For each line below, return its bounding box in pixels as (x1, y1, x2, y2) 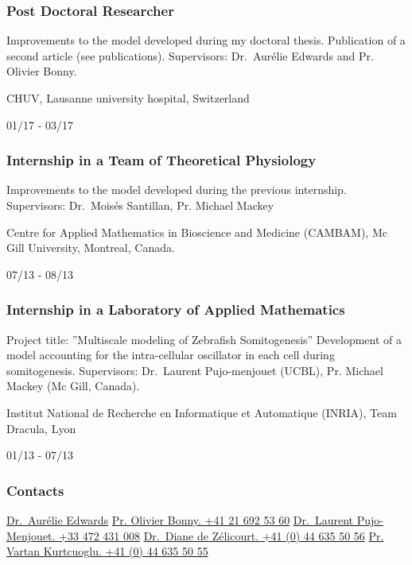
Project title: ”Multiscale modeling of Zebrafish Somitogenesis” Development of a (6, 331, 402, 347)
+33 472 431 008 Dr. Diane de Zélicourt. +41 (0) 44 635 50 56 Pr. (59, 527, 384, 544)
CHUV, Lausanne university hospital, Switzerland (6, 90, 250, 106)
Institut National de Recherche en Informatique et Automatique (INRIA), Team (6, 404, 397, 420)
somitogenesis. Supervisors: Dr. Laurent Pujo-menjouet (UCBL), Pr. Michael (6, 362, 383, 378)
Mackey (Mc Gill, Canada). (6, 377, 140, 394)
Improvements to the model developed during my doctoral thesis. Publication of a (6, 32, 406, 48)
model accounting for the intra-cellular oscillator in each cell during (6, 346, 335, 363)
